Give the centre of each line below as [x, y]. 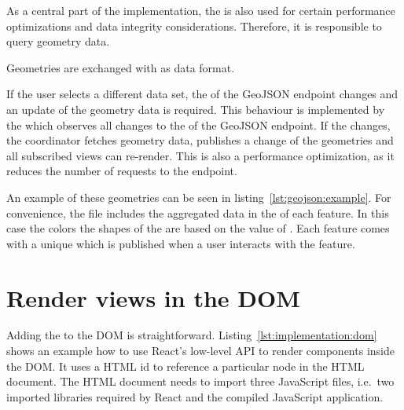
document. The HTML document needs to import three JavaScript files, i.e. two [200, 381]
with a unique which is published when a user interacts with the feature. [181, 243]
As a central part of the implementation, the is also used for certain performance [201, 10]
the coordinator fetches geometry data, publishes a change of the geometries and [200, 140]
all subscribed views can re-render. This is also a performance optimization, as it [200, 155]
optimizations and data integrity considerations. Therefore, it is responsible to [194, 26]
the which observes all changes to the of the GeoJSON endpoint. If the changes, [198, 124]
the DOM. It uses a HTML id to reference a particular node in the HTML [185, 366]
